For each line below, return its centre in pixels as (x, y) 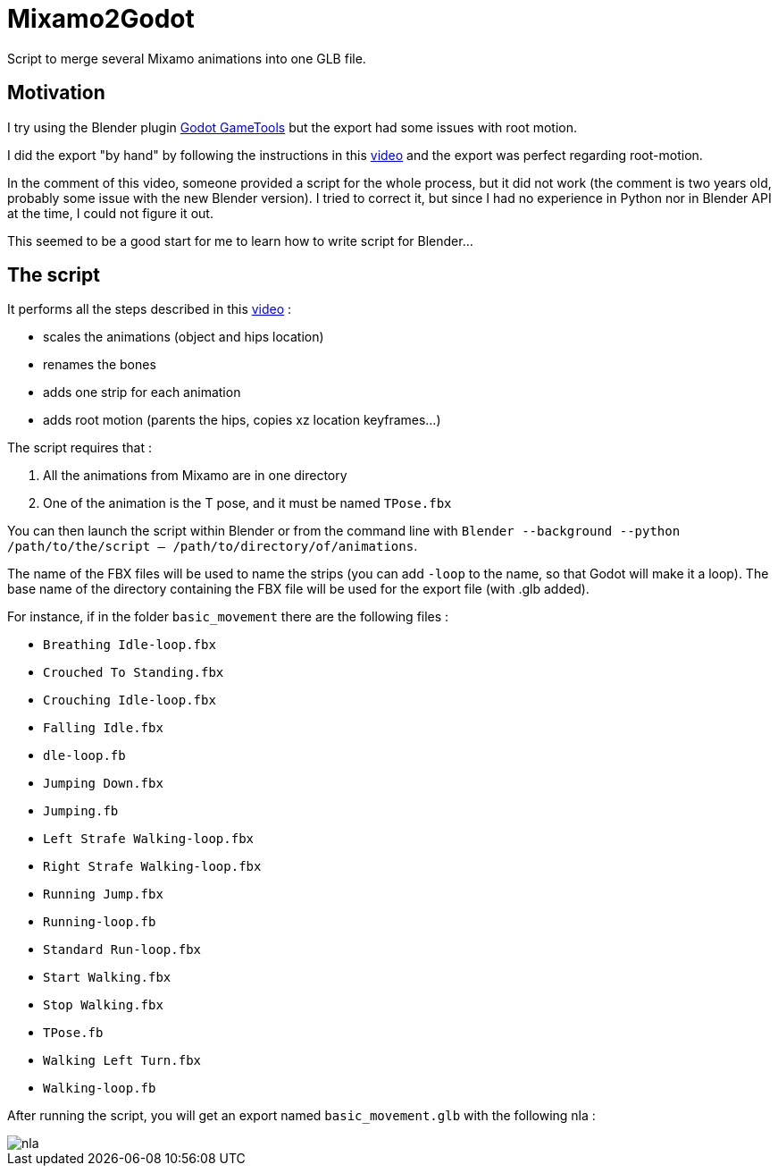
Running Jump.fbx (103, 895)
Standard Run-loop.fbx (122, 950)
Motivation (56, 93)
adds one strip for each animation (142, 392)
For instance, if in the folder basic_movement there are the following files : (228, 617)
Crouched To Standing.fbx (134, 673)
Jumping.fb (81, 811)
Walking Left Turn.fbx (122, 1061)
